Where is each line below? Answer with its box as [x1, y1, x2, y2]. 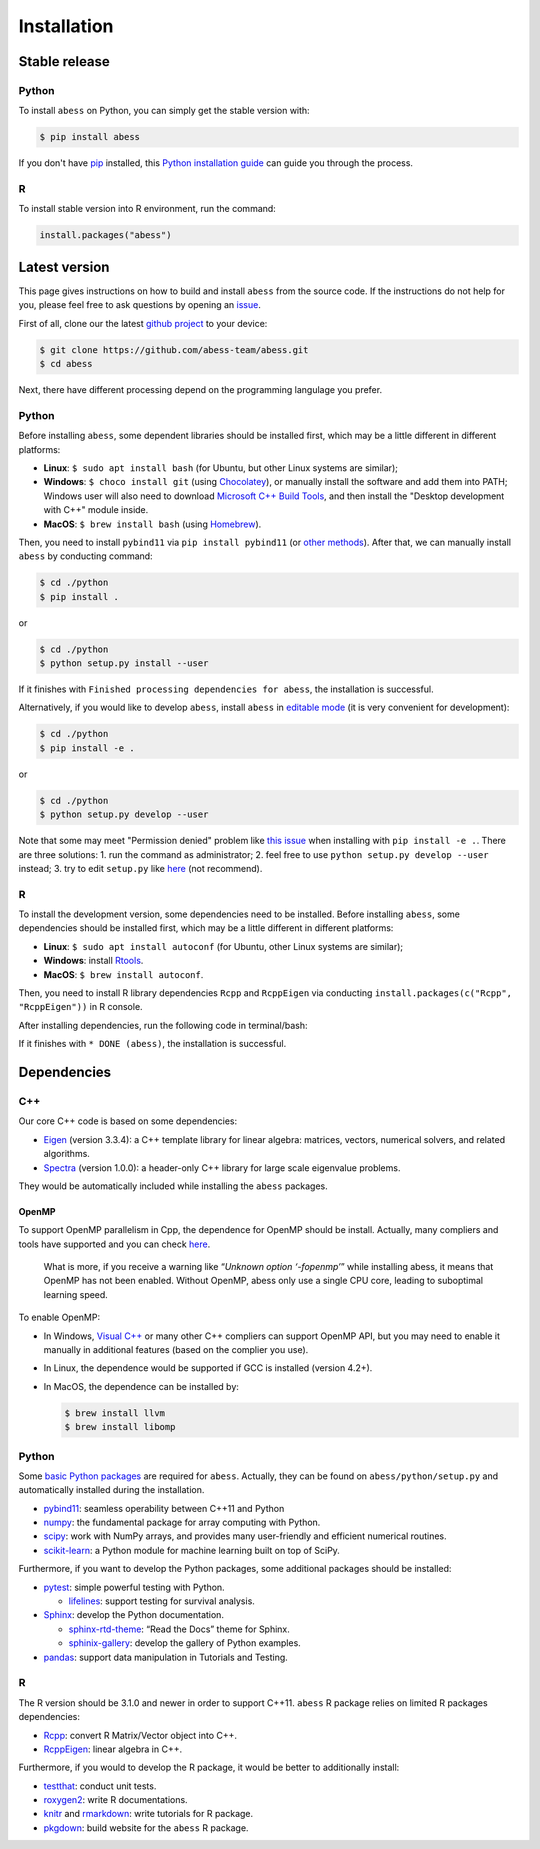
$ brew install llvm [64, 1407, 165, 1419]
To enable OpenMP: [18, 1311, 100, 1324]
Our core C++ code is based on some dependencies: [18, 1115, 238, 1127]
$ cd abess [39, 358, 93, 370]
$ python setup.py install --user [39, 658, 209, 669]
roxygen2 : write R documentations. [43, 1794, 189, 1806]
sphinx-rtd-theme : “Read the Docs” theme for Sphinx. [68, 1623, 290, 1635]
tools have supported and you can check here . [18, 1238, 211, 1250]
